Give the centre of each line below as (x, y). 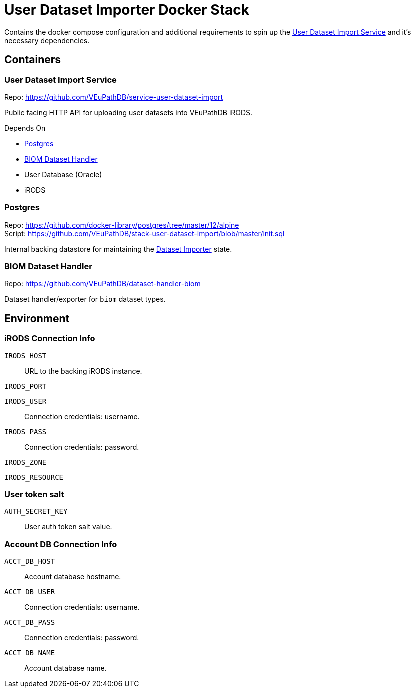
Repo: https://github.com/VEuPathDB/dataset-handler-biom (102, 284)
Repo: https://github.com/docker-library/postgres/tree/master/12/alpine (122, 225)
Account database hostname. (73, 577)
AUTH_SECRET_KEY (36, 512)
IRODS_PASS (25, 432)
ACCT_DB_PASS (30, 623)
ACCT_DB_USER (30, 592)
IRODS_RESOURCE (34, 477)
